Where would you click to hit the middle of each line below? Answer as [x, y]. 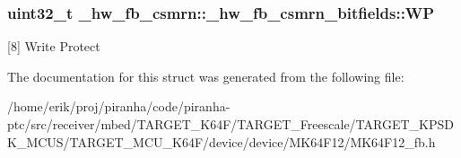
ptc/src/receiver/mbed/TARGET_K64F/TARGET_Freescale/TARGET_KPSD [230, 124]
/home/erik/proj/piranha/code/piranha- [119, 106]
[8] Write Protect [54, 46]
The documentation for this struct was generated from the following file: [206, 76]
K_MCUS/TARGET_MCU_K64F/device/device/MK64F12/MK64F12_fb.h [222, 141]
